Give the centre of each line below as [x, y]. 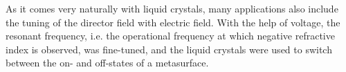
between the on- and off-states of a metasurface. [107, 63]
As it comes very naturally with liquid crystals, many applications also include [172, 8]
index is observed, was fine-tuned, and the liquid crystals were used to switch [169, 49]
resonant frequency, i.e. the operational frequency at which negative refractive [170, 36]
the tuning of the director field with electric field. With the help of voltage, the [173, 22]
